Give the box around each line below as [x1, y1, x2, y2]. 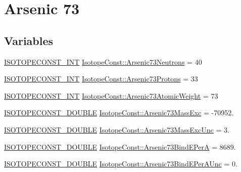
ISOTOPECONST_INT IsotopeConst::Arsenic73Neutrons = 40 [4, 56, 202, 67]
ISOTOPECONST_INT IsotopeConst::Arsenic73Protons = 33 [4, 73, 198, 84]
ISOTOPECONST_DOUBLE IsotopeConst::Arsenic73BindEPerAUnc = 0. [4, 158, 237, 169]
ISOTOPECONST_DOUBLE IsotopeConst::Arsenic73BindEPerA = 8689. [4, 141, 236, 152]
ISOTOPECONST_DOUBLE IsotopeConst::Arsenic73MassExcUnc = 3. [4, 124, 229, 135]
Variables [4, 32, 54, 48]
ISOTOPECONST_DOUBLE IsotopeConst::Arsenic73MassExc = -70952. [4, 107, 234, 118]
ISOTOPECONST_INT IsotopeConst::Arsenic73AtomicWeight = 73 [4, 90, 218, 101]
